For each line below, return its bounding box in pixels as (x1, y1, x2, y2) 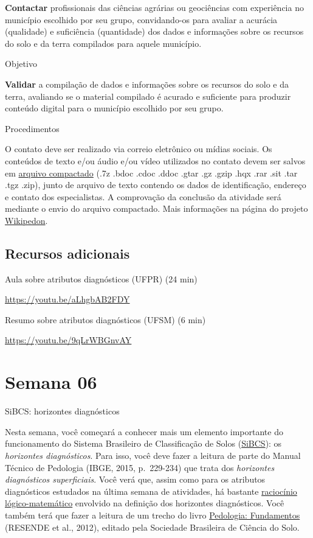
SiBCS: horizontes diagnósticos (5, 405, 120, 417)
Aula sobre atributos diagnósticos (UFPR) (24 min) (5, 272, 198, 285)
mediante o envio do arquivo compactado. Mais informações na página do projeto (5, 202, 308, 215)
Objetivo (5, 57, 37, 70)
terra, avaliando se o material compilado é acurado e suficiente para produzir (5, 89, 291, 102)
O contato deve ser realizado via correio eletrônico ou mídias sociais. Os (5, 142, 272, 155)
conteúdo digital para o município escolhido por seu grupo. (5, 102, 224, 114)
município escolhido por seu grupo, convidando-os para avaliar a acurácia (5, 13, 278, 26)
